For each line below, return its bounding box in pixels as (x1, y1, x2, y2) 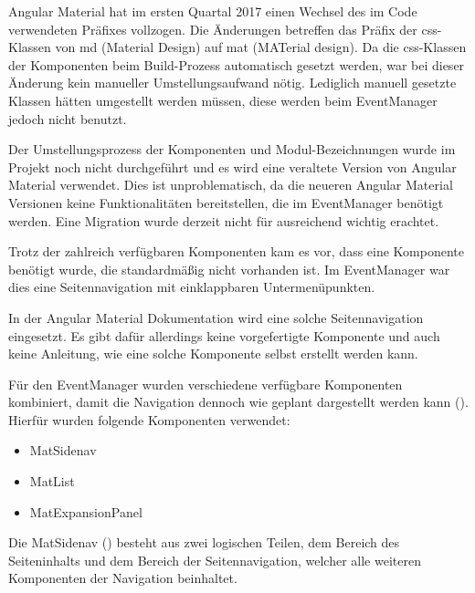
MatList (29, 472, 75, 491)
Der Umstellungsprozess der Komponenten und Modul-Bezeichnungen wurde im (8, 140, 456, 159)
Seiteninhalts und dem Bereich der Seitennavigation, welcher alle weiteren (8, 550, 421, 569)
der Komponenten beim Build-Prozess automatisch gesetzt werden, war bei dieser (8, 55, 465, 74)
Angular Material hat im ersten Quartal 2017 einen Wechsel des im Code (8, 2, 417, 20)
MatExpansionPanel (29, 502, 142, 521)
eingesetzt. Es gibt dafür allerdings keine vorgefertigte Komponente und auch (8, 326, 440, 345)
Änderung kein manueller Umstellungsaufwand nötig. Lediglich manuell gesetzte (8, 73, 457, 92)
